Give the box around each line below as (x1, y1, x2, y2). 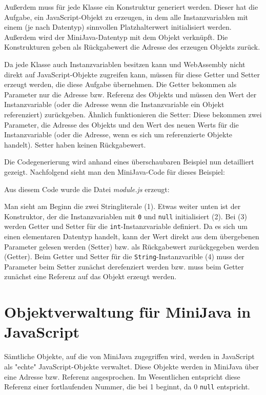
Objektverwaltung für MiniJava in (4, 301, 251, 322)
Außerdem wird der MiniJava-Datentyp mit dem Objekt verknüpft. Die (4, 31, 228, 42)
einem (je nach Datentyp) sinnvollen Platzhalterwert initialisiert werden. (4, 22, 232, 32)
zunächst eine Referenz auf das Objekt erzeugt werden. (4, 271, 177, 282)
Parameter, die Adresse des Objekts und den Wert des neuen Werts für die (4, 119, 239, 130)
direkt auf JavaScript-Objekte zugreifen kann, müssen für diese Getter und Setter (4, 69, 260, 79)
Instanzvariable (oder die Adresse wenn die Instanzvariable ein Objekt (4, 99, 224, 110)
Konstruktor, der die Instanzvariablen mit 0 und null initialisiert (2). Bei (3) (4, 211, 247, 221)
